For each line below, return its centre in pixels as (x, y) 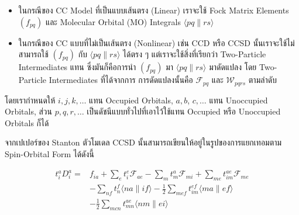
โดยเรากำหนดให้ (30, 100)
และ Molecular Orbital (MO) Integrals (113, 21)
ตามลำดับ (262, 80)
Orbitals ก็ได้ (27, 122)
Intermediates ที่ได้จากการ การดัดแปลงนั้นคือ (121, 80)
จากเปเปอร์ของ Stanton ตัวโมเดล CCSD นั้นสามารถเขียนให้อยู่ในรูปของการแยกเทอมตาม (143, 142)
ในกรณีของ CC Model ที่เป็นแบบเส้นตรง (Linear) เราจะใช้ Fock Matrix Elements (154, 10)
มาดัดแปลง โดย (233, 67)
